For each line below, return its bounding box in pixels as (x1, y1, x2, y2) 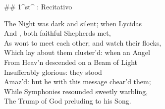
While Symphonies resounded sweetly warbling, (4, 86, 148, 96)
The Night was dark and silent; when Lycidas (4, 18, 142, 28)
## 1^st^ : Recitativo (4, 1, 72, 11)
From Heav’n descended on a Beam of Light (4, 56, 138, 67)
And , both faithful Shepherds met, (4, 28, 111, 38)
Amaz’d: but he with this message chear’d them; (4, 76, 151, 87)
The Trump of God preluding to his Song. (4, 96, 131, 106)
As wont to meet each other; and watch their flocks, (4, 37, 162, 48)
